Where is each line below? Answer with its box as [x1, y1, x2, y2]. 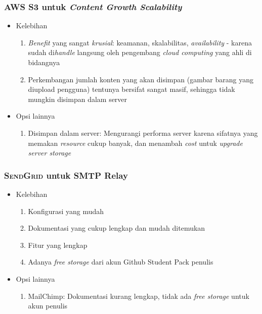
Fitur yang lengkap [28, 239, 88, 250]
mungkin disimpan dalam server [28, 93, 127, 104]
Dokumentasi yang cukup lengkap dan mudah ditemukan [28, 223, 205, 233]
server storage [28, 147, 71, 158]
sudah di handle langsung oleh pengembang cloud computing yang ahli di [28, 47, 252, 58]
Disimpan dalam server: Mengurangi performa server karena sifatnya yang [28, 127, 258, 138]
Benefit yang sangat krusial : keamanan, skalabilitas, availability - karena [28, 37, 252, 47]
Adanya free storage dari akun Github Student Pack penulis [28, 256, 213, 267]
